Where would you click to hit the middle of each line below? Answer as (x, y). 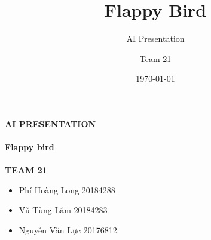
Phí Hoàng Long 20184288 (67, 190)
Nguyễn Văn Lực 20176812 (68, 230)
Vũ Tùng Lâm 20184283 (63, 210)
